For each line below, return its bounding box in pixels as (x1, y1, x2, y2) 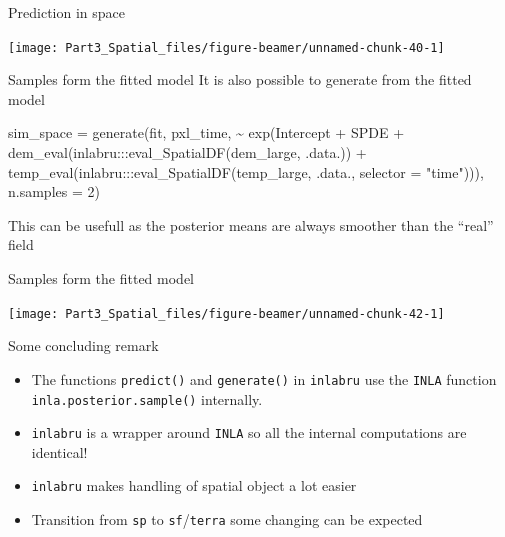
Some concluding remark (8, 335, 159, 356)
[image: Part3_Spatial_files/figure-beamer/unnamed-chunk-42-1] (8, 306, 445, 321)
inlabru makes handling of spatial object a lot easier (31, 475, 357, 496)
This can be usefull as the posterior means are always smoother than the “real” (8, 214, 494, 235)
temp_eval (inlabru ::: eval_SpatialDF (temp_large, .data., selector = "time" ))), (8, 161, 484, 182)
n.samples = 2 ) (8, 181, 100, 202)
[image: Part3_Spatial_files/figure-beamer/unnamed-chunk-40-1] (8, 40, 445, 55)
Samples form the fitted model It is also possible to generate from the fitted (8, 69, 472, 90)
